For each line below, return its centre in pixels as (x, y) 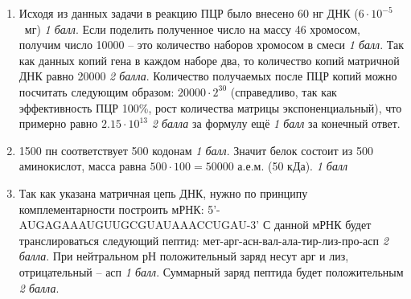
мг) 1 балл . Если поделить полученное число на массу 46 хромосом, (192, 29)
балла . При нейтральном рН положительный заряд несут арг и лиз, (184, 256)
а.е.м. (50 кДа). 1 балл (293, 166)
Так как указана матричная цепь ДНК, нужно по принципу (163, 193)
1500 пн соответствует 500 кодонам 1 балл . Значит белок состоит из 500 (196, 150)
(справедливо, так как (284, 91)
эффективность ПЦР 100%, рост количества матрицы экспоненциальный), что (210, 107)
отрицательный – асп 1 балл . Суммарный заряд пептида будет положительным (211, 271)
